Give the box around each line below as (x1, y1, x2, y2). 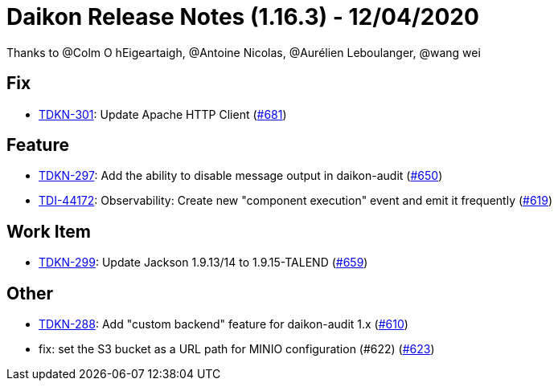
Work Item (6, 221, 92, 242)
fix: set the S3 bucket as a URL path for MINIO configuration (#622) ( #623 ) (39, 342, 435, 356)
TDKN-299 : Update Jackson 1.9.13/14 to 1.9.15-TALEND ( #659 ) (39, 255, 368, 270)
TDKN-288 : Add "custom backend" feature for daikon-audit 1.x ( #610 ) (39, 317, 408, 332)
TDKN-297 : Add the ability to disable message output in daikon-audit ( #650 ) (39, 169, 443, 183)
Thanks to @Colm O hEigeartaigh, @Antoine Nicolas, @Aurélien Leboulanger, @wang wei (6, 45, 481, 59)
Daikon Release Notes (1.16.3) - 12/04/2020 (6, 3, 479, 31)
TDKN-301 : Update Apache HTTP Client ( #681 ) (39, 107, 287, 121)
